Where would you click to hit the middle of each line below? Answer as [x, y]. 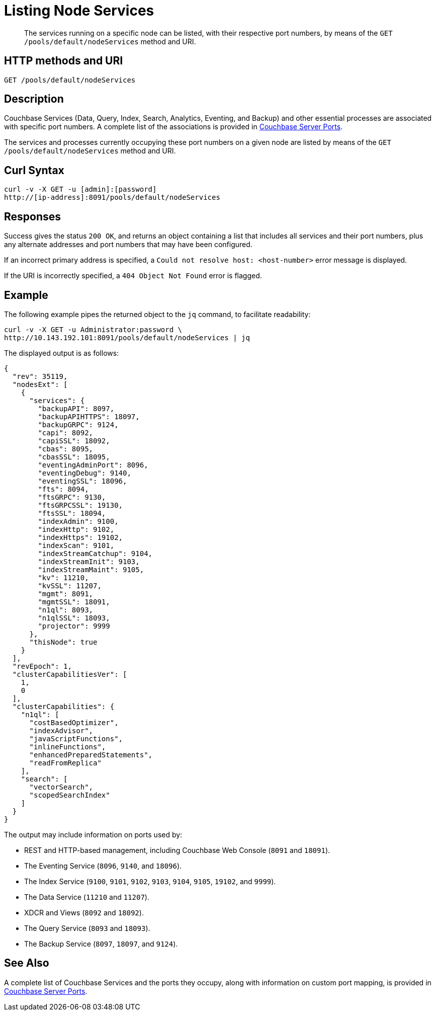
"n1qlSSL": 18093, [74, 618]
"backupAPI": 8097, [76, 408]
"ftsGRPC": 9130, [72, 497]
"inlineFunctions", [68, 747]
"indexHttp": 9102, [76, 529]
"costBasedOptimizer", [74, 722]
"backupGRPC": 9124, [78, 424]
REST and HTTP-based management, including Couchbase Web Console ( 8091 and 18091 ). [177, 850]
